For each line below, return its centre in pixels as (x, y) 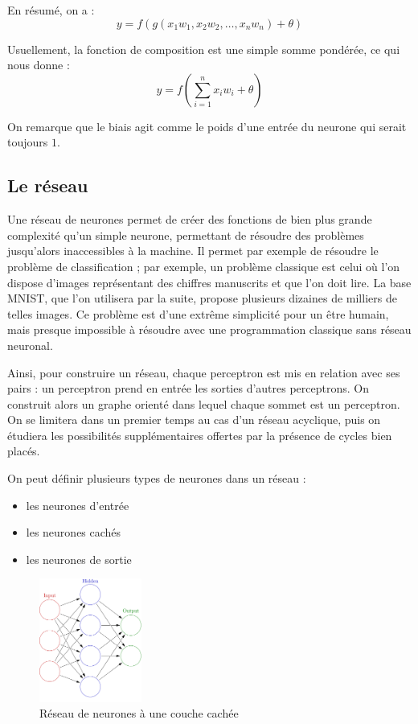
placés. (24, 451)
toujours (28, 142)
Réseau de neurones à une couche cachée (139, 713)
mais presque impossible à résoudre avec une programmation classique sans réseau (209, 329)
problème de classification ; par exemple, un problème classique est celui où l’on (204, 266)
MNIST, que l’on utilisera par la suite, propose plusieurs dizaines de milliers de (202, 298)
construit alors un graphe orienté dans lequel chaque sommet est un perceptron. (204, 403)
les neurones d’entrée (78, 505)
